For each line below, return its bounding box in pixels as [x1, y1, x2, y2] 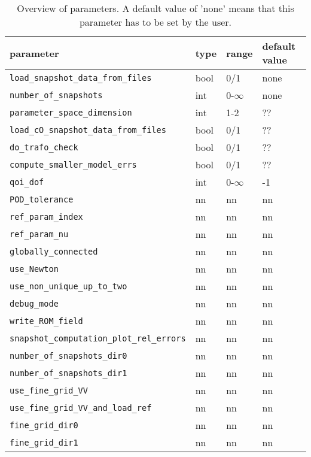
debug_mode [10, 298, 59, 308]
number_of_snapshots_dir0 [10, 350, 127, 361]
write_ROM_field [10, 316, 83, 326]
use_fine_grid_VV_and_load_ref [10, 402, 152, 413]
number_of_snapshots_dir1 [10, 368, 127, 378]
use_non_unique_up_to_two [10, 281, 127, 291]
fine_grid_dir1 [10, 437, 78, 447]
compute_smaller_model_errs [10, 159, 137, 170]
